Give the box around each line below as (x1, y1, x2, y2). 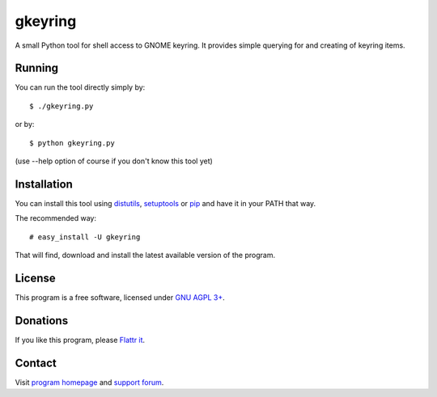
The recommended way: (15, 213, 97, 223)
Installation (15, 177, 73, 191)
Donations (15, 314, 69, 327)
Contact (15, 356, 57, 370)
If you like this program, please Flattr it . (15, 335, 146, 344)
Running (15, 61, 59, 75)
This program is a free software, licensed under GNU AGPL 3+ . (15, 293, 226, 302)
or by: (15, 120, 35, 129)
